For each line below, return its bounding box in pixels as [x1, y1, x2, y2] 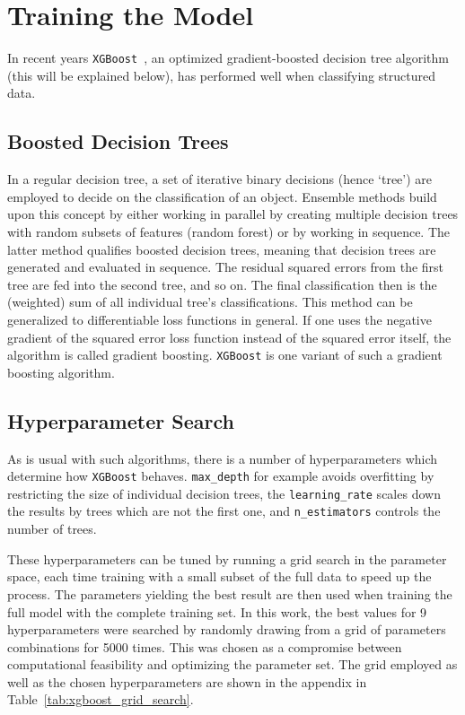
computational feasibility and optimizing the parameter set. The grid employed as [7, 655, 458, 674]
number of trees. [7, 519, 97, 538]
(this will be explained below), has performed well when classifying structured [7, 65, 435, 84]
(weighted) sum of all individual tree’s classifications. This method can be [7, 292, 413, 311]
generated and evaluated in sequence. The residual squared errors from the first [7, 257, 444, 276]
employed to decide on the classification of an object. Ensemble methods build [7, 187, 437, 205]
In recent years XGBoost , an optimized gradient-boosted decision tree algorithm [7, 48, 449, 67]
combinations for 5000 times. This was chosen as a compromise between [7, 637, 402, 656]
